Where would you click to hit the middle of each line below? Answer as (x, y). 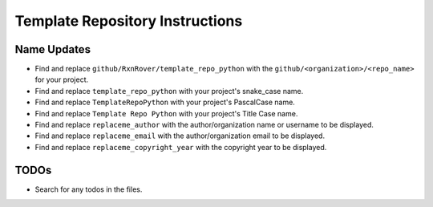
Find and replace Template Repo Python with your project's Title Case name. (166, 113)
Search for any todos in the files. (89, 189)
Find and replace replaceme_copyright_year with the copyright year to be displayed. (181, 147)
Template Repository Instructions (129, 21)
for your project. (62, 79)
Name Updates (53, 49)
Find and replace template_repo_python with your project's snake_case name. (169, 91)
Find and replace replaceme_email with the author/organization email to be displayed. (180, 136)
